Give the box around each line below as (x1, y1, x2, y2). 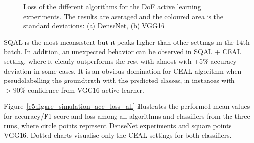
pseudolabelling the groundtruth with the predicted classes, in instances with (4, 75, 235, 85)
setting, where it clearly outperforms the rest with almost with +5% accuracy (4, 56, 237, 66)
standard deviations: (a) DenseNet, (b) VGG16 (23, 20, 165, 31)
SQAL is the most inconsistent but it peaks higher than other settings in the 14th (4, 37, 250, 47)
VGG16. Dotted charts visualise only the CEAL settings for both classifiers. (4, 130, 231, 140)
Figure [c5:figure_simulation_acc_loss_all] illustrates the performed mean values (4, 101, 250, 111)
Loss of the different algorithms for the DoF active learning (23, 1, 201, 11)
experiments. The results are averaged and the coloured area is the (23, 11, 224, 21)
